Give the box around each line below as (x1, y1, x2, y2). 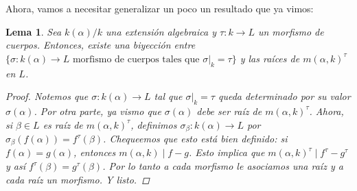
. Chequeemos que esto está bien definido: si (103, 131, 288, 146)
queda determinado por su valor (218, 89, 351, 103)
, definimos (130, 117, 177, 131)
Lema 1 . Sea (5, 24, 62, 38)
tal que (154, 89, 183, 103)
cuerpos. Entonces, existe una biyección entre (5, 38, 196, 52)
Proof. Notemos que (5, 89, 89, 103)
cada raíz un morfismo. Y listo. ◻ (5, 172, 150, 186)
